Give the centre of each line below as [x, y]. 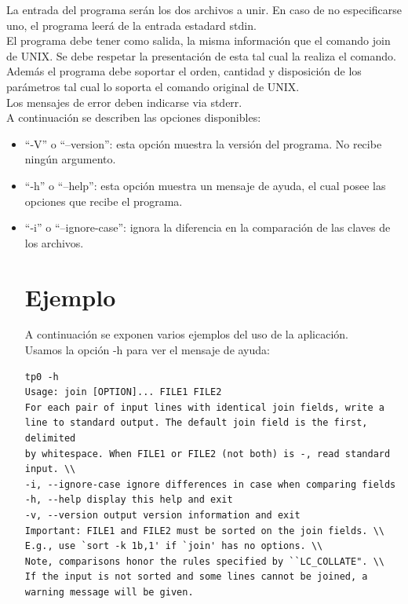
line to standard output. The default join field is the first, [196, 423]
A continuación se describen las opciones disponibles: [134, 117]
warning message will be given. [109, 592]
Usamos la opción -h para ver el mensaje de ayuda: [147, 350]
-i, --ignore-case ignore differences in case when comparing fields [210, 484]
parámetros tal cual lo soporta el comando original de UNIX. [153, 86]
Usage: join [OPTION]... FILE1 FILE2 [123, 392]
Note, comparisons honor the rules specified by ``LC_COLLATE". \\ [204, 561]
